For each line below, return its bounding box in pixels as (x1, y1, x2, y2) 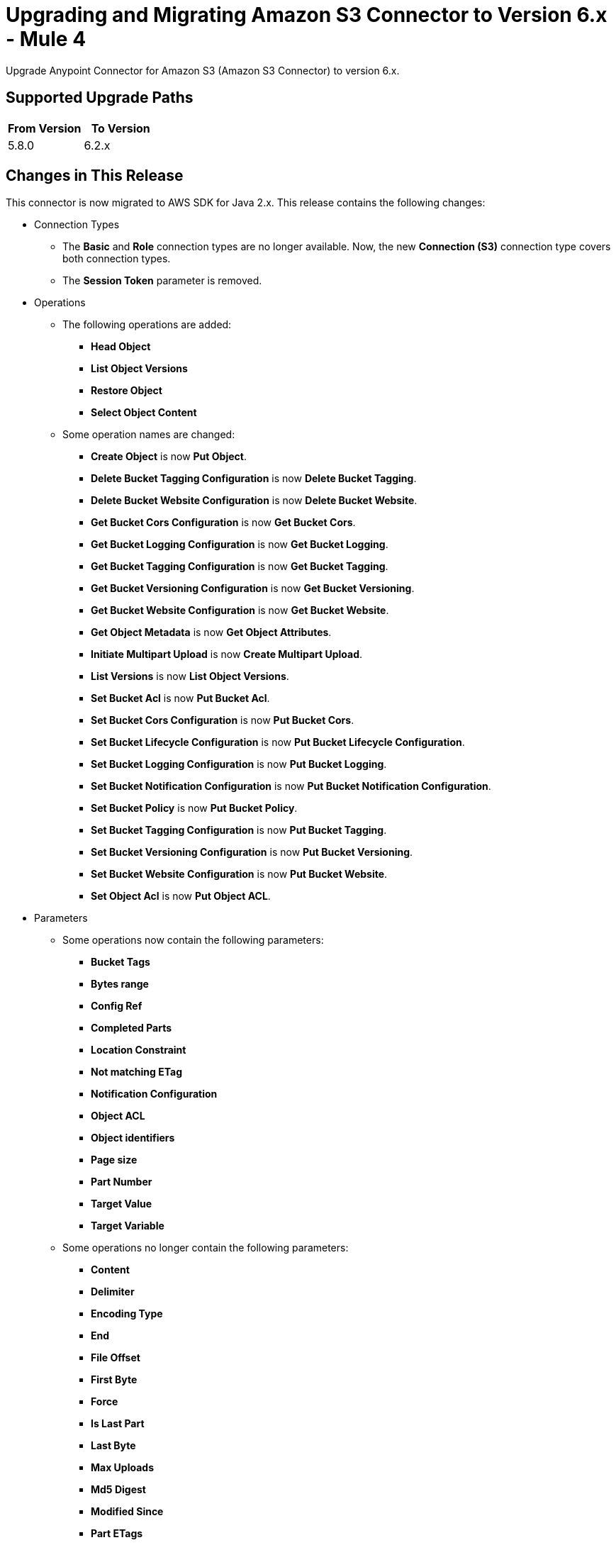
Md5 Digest (91, 1483, 146, 1496)
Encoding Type (91, 1307, 163, 1320)
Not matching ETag (91, 1066, 183, 1078)
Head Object (91, 340, 151, 353)
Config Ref (91, 1000, 142, 1013)
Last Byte (91, 1439, 136, 1452)
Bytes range (91, 978, 149, 991)
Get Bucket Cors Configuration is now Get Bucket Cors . (91, 516, 356, 529)
